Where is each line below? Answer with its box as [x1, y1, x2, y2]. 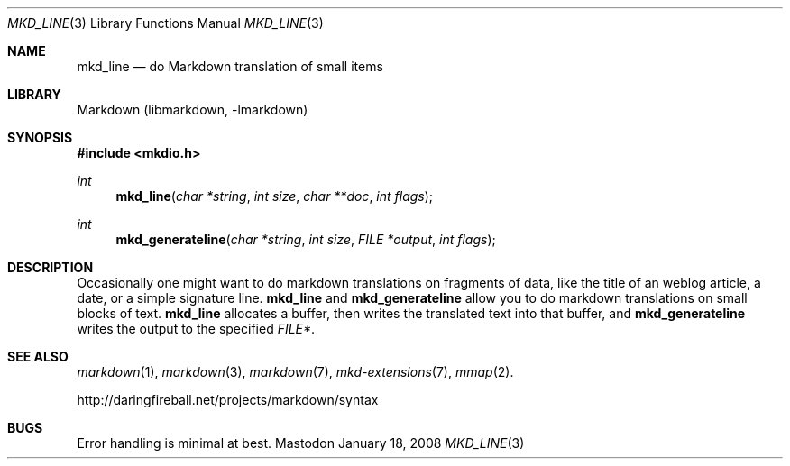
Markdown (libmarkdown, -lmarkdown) [77, 102, 308, 117]
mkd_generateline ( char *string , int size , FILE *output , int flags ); [115, 232, 496, 247]
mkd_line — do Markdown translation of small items [77, 59, 383, 74]
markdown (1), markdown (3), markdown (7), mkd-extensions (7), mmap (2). [77, 364, 514, 379]
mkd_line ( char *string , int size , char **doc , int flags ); [115, 188, 434, 204]
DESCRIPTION [7, 260, 94, 275]
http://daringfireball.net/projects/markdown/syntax [77, 392, 379, 407]
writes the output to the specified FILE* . [77, 321, 316, 336]
